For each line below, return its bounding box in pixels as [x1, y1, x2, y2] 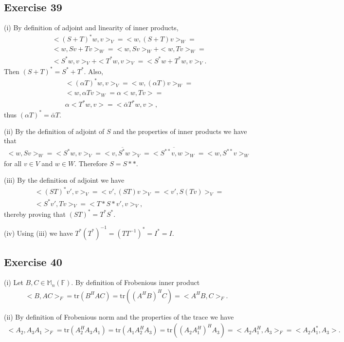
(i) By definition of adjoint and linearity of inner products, [4, 22, 179, 33]
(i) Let [4, 277, 23, 287]
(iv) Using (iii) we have [4, 228, 73, 238]
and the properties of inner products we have [113, 126, 247, 136]
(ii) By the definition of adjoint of [4, 126, 105, 136]
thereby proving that [4, 209, 66, 219]
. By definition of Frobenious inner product [71, 277, 200, 287]
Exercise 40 [4, 254, 62, 269]
